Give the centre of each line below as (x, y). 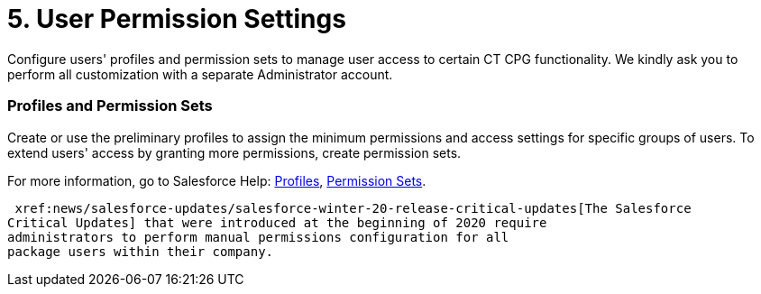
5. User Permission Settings (177, 19)
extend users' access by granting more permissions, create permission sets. (234, 152)
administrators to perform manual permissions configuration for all (258, 237)
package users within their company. (141, 251)
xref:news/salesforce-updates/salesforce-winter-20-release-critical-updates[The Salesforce (353, 208)
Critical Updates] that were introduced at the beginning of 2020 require (277, 222)
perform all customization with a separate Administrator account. (200, 74)
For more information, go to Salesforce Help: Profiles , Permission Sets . (217, 180)
